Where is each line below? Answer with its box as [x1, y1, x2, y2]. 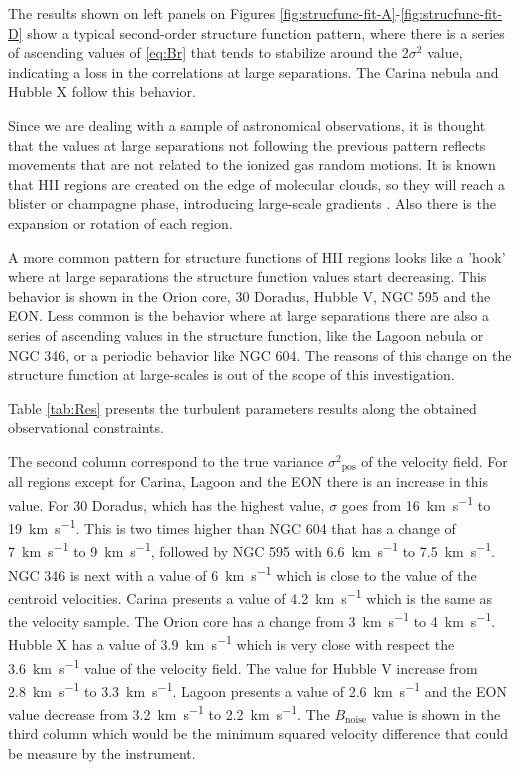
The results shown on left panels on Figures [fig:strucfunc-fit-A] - [8, 3, 401, 23]
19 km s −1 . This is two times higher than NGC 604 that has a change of [8, 515, 456, 538]
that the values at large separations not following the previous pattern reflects [8, 134, 486, 155]
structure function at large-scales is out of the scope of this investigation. [8, 364, 455, 385]
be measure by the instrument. [8, 743, 196, 764]
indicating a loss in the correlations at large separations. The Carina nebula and [8, 61, 499, 82]
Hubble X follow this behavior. [8, 81, 196, 102]
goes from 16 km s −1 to [341, 491, 491, 515]
